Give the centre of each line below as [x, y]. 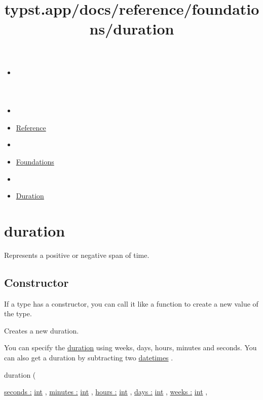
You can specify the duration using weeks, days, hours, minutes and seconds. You [130, 347]
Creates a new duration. [42, 330]
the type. [18, 313]
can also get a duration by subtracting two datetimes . [89, 358]
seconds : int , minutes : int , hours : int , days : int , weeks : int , [106, 392]
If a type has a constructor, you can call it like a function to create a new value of [131, 303]
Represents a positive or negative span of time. [77, 255]
